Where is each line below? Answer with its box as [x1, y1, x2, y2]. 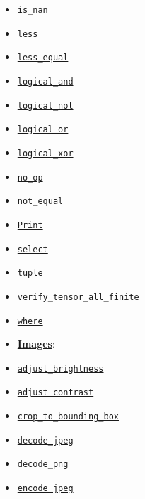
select [17, 244, 48, 254]
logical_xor [17, 148, 74, 159]
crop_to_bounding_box [17, 412, 119, 422]
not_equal [17, 196, 64, 207]
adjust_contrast [17, 387, 94, 398]
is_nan [17, 5, 48, 15]
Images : [17, 336, 55, 351]
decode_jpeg [17, 435, 74, 446]
